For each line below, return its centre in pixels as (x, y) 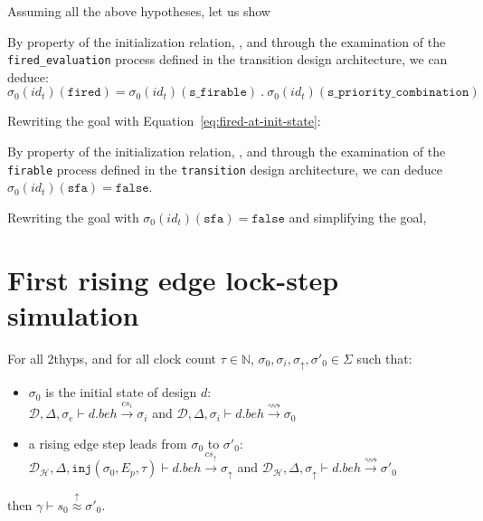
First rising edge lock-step (173, 279)
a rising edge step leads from (108, 443)
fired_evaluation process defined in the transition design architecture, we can (227, 59)
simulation (73, 314)
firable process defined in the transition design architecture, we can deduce (225, 169)
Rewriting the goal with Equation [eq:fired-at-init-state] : (164, 121)
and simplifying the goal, (358, 217)
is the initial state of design (121, 392)
